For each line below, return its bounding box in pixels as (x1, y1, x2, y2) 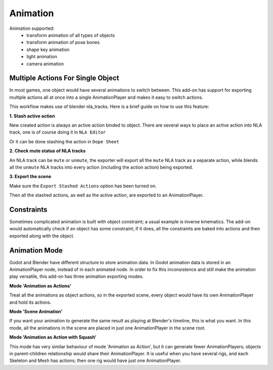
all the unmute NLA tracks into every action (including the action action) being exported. (9, 164, 193, 170)
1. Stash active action (9, 113, 55, 119)
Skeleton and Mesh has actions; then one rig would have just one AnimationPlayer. (9, 357, 181, 364)
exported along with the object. (9, 233, 75, 239)
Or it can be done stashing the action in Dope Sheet (9, 138, 120, 144)
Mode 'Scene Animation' (9, 309, 63, 315)
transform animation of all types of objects (26, 32, 115, 38)
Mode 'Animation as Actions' (9, 282, 72, 289)
